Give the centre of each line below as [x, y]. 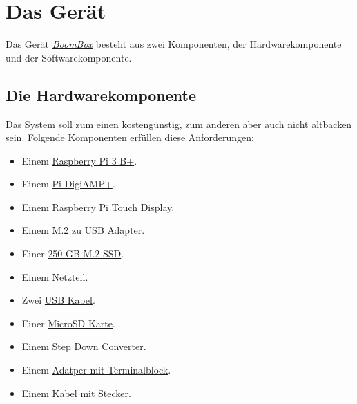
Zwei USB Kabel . [58, 300]
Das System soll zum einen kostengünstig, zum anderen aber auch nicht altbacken [179, 123]
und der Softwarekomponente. [69, 57]
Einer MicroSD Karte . [68, 323]
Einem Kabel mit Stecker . [76, 393]
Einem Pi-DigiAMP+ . [68, 184]
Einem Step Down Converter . [84, 346]
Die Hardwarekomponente [101, 94]
